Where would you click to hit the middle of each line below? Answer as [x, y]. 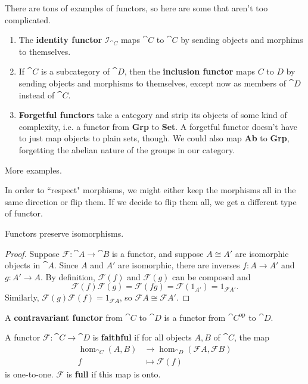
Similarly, [22, 297]
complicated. [28, 19]
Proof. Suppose [32, 253]
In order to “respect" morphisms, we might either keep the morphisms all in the [150, 190]
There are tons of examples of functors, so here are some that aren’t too [136, 8]
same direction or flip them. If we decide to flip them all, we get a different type [151, 201]
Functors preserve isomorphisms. [64, 233]
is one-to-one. [29, 374]
